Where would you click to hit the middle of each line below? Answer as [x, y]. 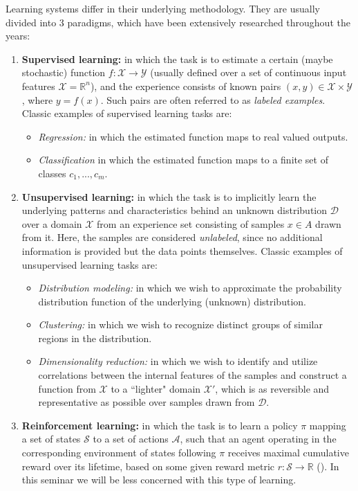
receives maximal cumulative [288, 453]
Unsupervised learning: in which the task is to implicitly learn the [169, 196]
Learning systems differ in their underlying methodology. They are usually [163, 8]
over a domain [52, 223]
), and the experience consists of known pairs [186, 86]
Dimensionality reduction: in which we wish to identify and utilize [178, 361]
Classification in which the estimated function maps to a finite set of [183, 160]
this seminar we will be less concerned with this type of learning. [159, 480]
